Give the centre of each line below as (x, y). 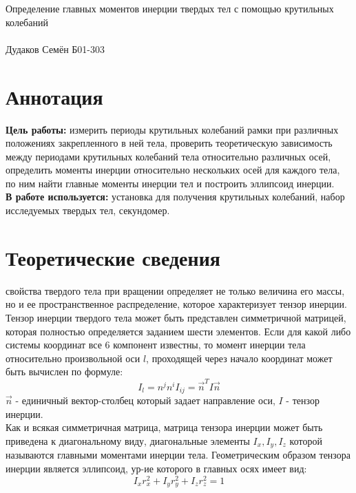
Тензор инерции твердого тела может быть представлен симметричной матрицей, (176, 317)
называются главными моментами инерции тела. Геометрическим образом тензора (178, 455)
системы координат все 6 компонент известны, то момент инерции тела (156, 345)
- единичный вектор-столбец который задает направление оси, (145, 400)
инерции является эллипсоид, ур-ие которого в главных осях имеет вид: (156, 468)
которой (306, 440)
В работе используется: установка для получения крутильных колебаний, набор (175, 197)
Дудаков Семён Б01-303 (55, 49)
